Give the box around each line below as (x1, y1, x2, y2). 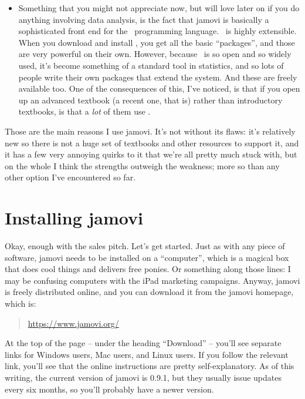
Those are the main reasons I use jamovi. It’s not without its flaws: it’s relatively (5, 125, 296, 137)
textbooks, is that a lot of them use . (18, 105, 151, 118)
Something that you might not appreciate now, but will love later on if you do (18, 2, 300, 14)
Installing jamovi (5, 206, 143, 230)
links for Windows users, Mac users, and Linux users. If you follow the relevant (5, 348, 289, 360)
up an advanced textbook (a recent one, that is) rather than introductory (18, 93, 283, 106)
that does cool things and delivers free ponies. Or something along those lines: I (5, 263, 291, 275)
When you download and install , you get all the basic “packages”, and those (18, 36, 295, 48)
